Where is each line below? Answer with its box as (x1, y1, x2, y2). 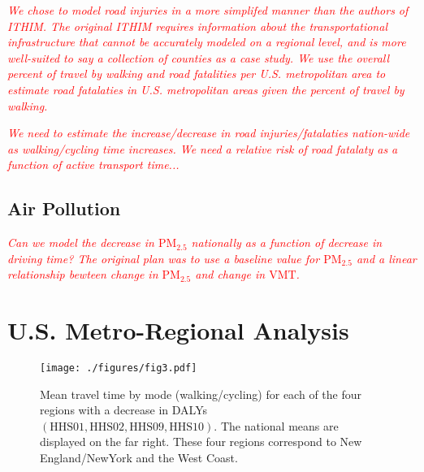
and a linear (356, 249, 417, 266)
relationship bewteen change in (7, 266, 158, 283)
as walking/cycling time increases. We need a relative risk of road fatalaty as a (7, 140, 398, 157)
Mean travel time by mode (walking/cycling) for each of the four (40, 385, 362, 402)
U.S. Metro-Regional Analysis (7, 314, 349, 347)
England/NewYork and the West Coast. (40, 449, 238, 466)
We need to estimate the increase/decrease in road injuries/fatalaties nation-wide (7, 124, 410, 141)
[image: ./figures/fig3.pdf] (40, 362, 197, 375)
